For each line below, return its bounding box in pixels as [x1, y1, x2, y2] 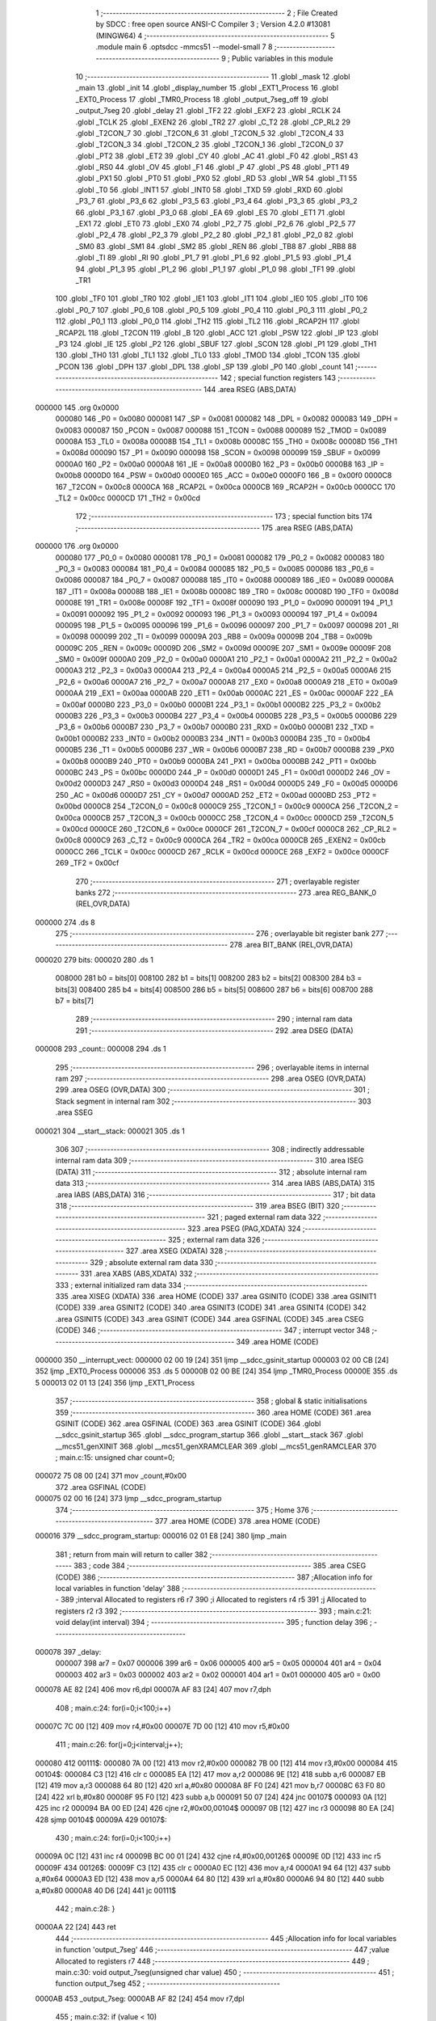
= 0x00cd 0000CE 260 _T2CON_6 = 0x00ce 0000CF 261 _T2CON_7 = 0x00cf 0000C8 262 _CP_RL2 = [55, 824, 397, 833]
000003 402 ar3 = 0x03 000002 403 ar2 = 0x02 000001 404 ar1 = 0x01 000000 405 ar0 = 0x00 [55, 1669, 381, 1679]
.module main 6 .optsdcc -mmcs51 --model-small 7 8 [95, 42, 273, 52]
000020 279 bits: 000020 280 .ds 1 [35, 955, 153, 964]
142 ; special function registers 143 [219, 373, 337, 383]
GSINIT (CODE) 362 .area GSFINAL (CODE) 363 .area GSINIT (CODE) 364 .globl [55, 1419, 321, 1428]
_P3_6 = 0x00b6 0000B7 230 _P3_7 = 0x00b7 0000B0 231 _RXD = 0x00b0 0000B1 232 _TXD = [55, 722, 375, 732]
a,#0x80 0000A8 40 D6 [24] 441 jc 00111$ [35, 1885, 177, 1895]
